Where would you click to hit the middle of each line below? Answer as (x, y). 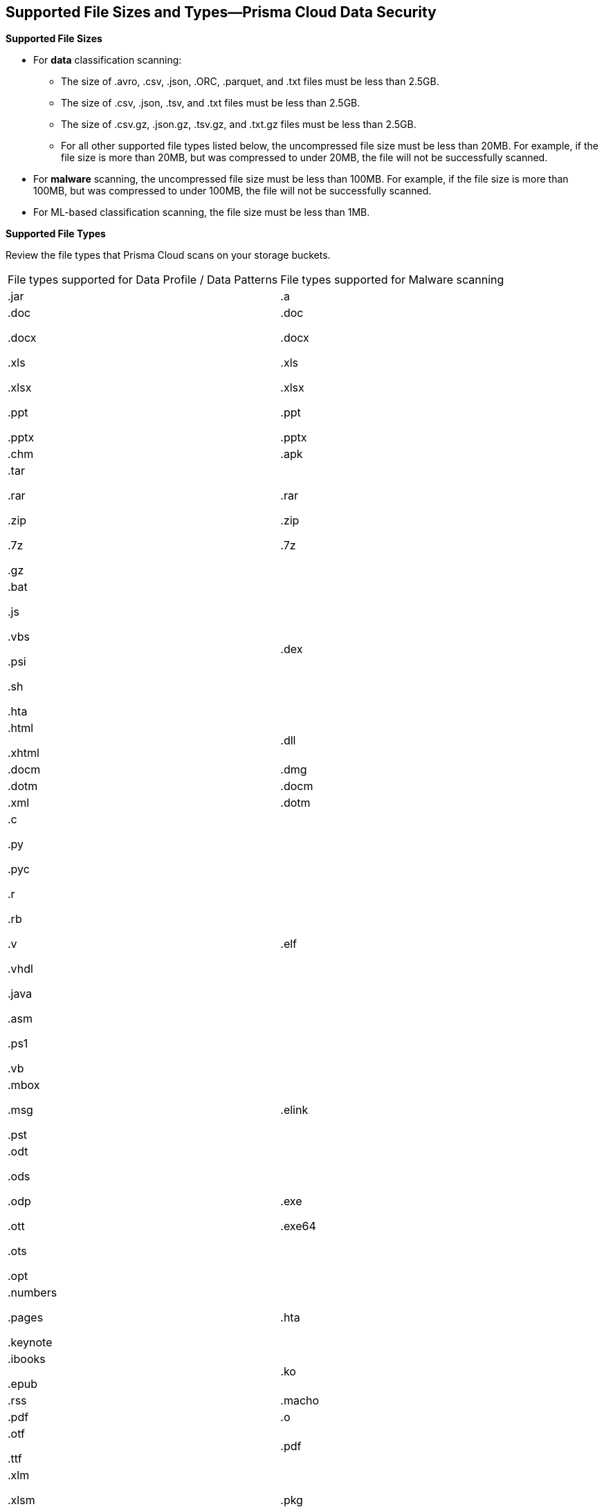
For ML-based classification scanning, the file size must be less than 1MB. (202, 212)
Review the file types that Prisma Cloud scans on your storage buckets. (168, 255)
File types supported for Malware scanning (392, 280)
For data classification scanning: (108, 60)
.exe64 (298, 1226)
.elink (294, 1110)
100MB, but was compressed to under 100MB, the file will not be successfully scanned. (232, 191)
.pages (26, 1318)
